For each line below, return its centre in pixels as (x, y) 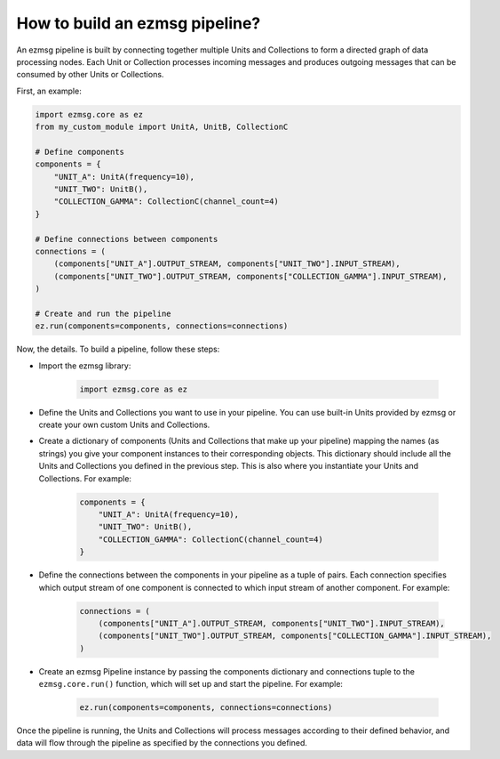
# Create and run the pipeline (103, 313)
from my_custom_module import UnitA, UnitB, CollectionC (162, 127)
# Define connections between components (127, 239)
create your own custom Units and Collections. (124, 425)
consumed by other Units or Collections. (90, 75)
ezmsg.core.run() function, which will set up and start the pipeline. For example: (191, 684)
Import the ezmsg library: (85, 366)
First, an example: (49, 91)
